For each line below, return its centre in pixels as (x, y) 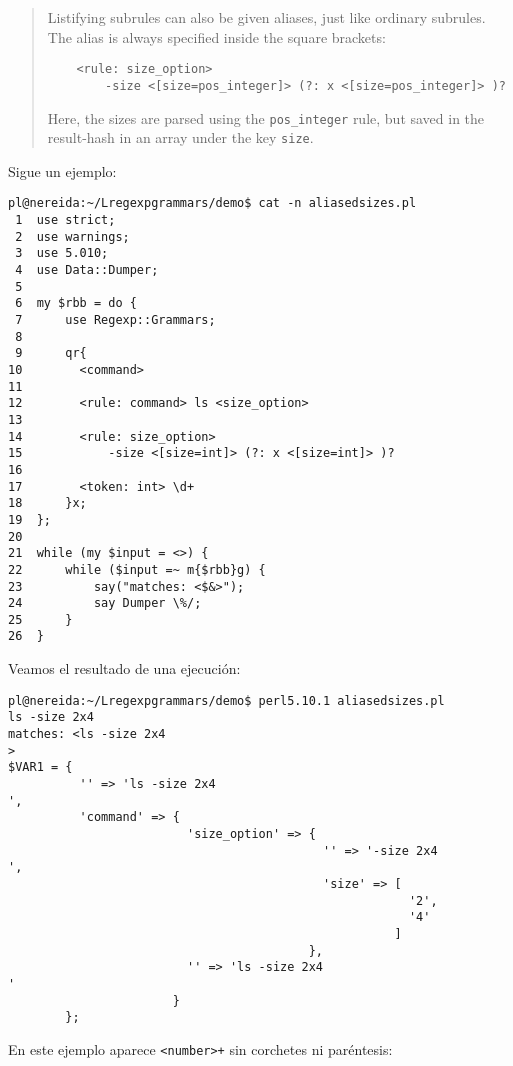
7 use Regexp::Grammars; (115, 320)
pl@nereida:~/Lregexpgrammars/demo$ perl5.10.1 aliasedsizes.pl (226, 700)
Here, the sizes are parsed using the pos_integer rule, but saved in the (266, 117)
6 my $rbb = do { (76, 303)
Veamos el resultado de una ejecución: (124, 668)
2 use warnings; (72, 236)
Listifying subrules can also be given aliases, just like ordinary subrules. (266, 17)
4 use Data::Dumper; (87, 270)
